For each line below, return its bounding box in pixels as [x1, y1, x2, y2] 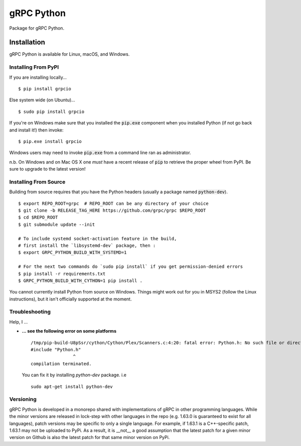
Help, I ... [9, 319, 28, 325]
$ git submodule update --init [18, 221, 95, 227]
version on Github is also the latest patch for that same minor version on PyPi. [9, 434, 170, 440]
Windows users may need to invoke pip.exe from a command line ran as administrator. [9, 150, 191, 156]
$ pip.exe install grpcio [18, 138, 82, 144]
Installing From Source [9, 178, 66, 185]
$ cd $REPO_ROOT [18, 215, 58, 220]
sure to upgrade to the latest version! [9, 166, 86, 172]
